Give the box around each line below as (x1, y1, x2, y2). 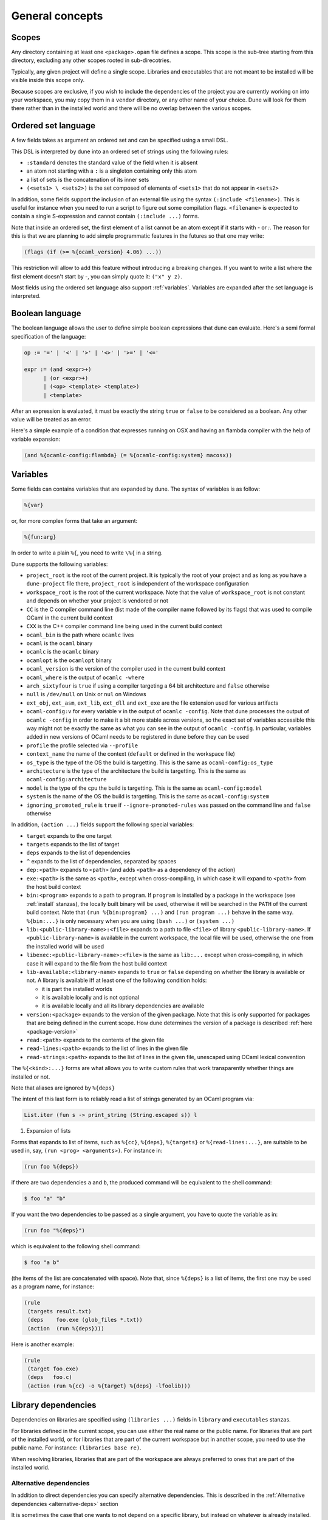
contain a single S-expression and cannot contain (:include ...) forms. (11, 213, 200, 220)
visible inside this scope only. (11, 77, 85, 84)
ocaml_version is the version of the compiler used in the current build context (26, 665, 226, 672)
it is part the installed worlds (41, 985, 112, 992)
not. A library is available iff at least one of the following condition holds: (26, 976, 207, 984)
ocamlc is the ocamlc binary (26, 648, 100, 655)
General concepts (11, 9, 103, 22)
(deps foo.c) (27, 1374, 73, 1381)
